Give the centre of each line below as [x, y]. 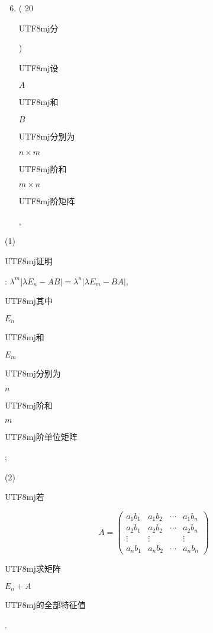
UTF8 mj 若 [25, 497]
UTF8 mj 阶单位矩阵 [41, 437]
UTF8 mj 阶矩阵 [47, 201]
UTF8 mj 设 [38, 67]
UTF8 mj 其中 [29, 301]
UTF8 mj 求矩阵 [33, 569]
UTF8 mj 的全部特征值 [45, 605]
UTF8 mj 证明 [29, 260]
